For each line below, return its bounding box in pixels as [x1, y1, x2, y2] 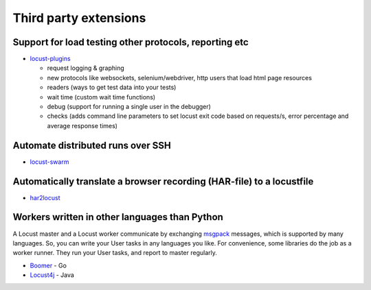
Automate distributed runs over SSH [12, 139, 172, 151]
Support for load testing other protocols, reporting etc [12, 36, 249, 48]
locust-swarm [30, 158, 69, 166]
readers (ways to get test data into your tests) [47, 83, 177, 92]
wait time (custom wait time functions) [47, 93, 156, 101]
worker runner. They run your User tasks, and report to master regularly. [12, 249, 218, 257]
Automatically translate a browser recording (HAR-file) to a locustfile [12, 176, 314, 187]
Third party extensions [12, 10, 146, 25]
